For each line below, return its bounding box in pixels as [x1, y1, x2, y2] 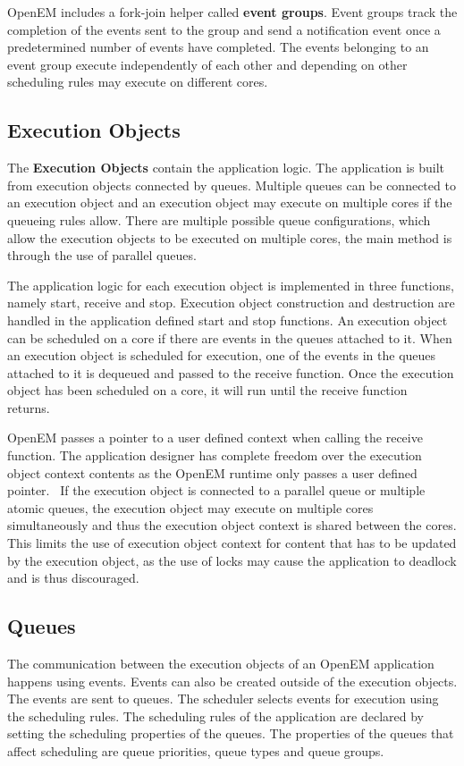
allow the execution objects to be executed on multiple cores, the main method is [7, 228, 452, 247]
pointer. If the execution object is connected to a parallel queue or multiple [7, 481, 426, 500]
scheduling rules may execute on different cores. [7, 72, 268, 91]
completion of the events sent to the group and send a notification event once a [7, 20, 441, 38]
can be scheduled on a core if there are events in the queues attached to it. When [7, 328, 452, 347]
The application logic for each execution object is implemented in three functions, [7, 275, 454, 294]
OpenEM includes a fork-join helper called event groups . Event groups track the [7, 3, 458, 21]
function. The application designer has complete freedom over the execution [7, 446, 422, 465]
